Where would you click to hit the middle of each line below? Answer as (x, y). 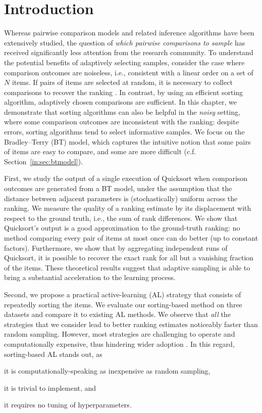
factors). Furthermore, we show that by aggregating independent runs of (116, 247)
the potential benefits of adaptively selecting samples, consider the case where (124, 62)
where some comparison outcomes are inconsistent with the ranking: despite (121, 122)
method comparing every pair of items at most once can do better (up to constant (131, 238)
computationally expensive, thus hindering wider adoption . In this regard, (119, 343)
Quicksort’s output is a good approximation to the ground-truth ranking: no (122, 228)
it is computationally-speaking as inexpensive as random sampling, (107, 371)
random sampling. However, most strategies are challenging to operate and (120, 334)
